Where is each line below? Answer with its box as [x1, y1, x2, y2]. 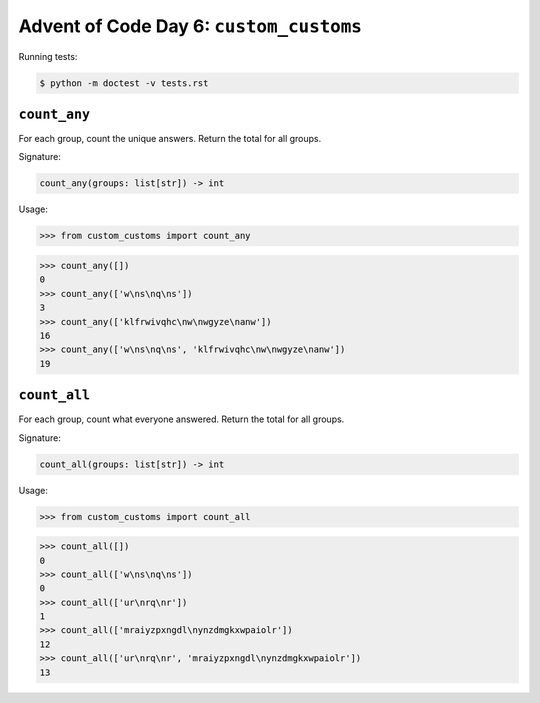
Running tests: [18, 50, 78, 62]
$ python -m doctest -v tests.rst [39, 77, 209, 89]
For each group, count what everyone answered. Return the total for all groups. [18, 413, 345, 425]
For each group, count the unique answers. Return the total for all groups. [18, 133, 322, 145]
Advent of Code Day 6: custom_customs [18, 15, 362, 37]
